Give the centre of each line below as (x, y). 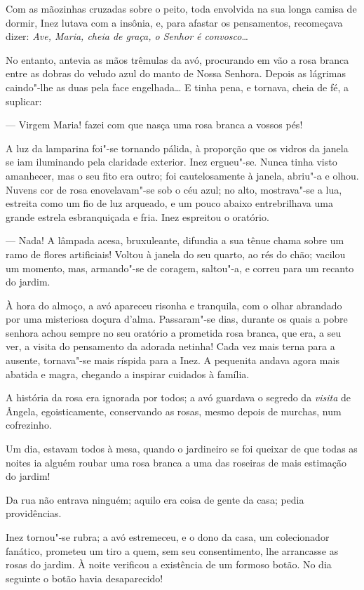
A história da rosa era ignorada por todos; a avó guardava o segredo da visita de (178, 397)
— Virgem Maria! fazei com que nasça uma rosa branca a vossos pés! (154, 125)
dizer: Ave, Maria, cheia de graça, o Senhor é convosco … (127, 36)
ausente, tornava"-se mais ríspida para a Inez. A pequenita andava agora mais (173, 360)
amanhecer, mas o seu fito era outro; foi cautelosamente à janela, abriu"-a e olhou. (182, 175)
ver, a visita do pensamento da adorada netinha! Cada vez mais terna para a (170, 346)
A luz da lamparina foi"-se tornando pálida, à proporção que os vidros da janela (177, 148)
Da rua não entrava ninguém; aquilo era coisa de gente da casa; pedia (155, 499)
